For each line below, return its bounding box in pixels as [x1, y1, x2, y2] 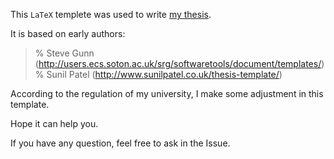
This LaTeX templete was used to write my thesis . [10, 9, 212, 20]
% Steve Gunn [34, 47, 95, 59]
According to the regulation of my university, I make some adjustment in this [10, 88, 324, 99]
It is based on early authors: [10, 28, 126, 39]
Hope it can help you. [10, 118, 99, 129]
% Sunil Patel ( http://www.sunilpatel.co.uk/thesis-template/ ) [34, 69, 283, 80]
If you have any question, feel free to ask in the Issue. [10, 137, 231, 149]
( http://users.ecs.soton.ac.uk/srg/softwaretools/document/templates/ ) [34, 58, 325, 69]
